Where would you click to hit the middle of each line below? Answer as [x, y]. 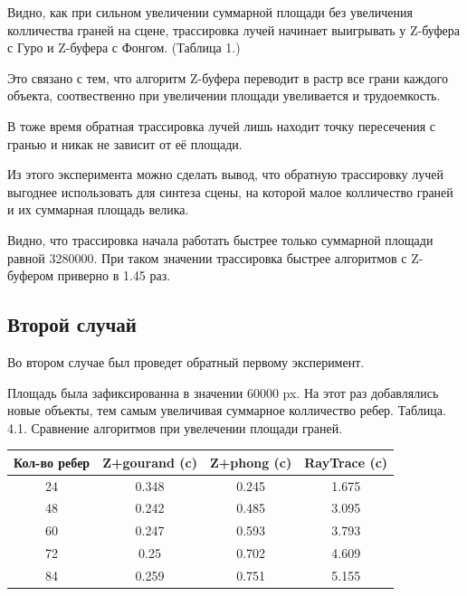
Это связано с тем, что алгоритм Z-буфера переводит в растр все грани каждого [228, 77]
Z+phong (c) [251, 462]
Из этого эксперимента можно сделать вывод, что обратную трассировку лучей [225, 174]
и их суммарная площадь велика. [98, 209]
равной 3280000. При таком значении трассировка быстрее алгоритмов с [207, 257]
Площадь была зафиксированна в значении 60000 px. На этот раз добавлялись [223, 392]
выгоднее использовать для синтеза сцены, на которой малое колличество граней [230, 191]
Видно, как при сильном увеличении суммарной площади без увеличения [210, 12]
